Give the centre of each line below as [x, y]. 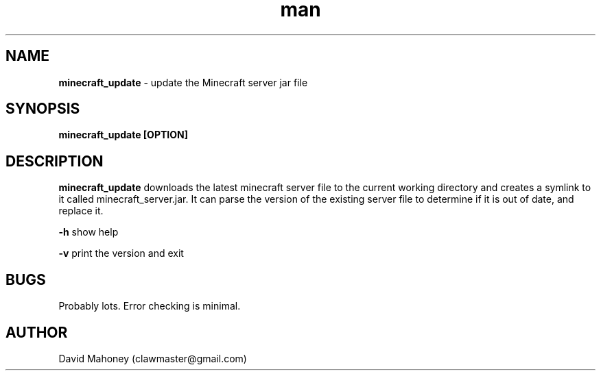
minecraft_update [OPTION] [123, 135]
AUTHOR [37, 332]
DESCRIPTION [55, 161]
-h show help [89, 232]
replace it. [81, 211]
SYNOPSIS [43, 109]
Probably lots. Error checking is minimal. [150, 306]
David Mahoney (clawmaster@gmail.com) [153, 358]
